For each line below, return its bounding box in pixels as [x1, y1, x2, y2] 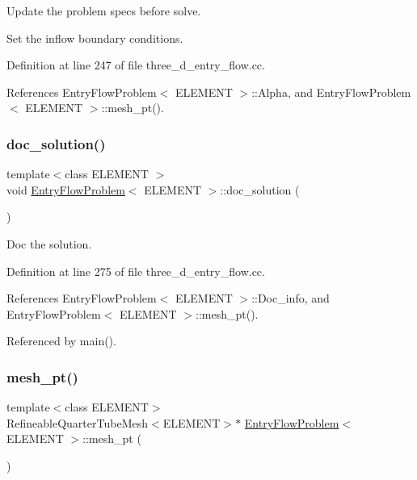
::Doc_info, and [251, 290, 330, 307]
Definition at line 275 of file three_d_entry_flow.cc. [6, 262, 265, 279]
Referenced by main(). [6, 332, 116, 349]
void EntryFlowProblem [6, 181, 125, 198]
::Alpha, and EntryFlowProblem [251, 83, 411, 100]
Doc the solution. [6, 235, 92, 252]
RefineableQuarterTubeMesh [6, 414, 148, 431]
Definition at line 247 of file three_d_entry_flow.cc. [6, 56, 265, 73]
